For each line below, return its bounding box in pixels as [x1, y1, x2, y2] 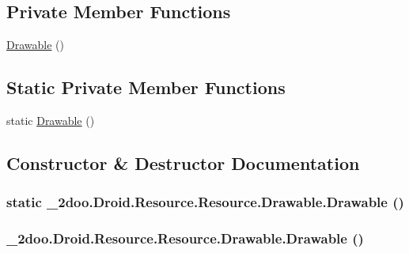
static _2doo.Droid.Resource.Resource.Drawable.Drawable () [6, 192, 404, 212]
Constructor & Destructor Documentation [6, 150, 360, 175]
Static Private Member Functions [6, 75, 286, 100]
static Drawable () [6, 112, 95, 128]
